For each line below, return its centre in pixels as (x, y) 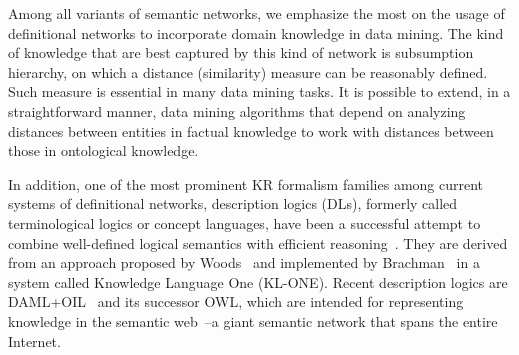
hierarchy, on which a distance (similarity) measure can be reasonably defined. (248, 71)
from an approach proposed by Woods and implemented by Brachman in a (244, 262)
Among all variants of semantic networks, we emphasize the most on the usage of (256, 13)
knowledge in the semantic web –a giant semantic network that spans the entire (253, 320)
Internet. (34, 340)
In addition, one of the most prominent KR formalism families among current (246, 183)
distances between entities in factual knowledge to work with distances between (251, 130)
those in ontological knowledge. (103, 150)
